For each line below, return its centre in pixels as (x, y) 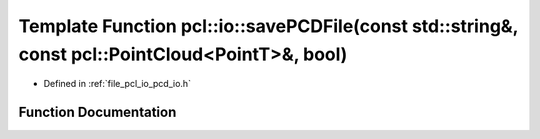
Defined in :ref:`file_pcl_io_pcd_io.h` (117, 84)
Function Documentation (97, 112)
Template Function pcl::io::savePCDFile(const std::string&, (268, 26)
